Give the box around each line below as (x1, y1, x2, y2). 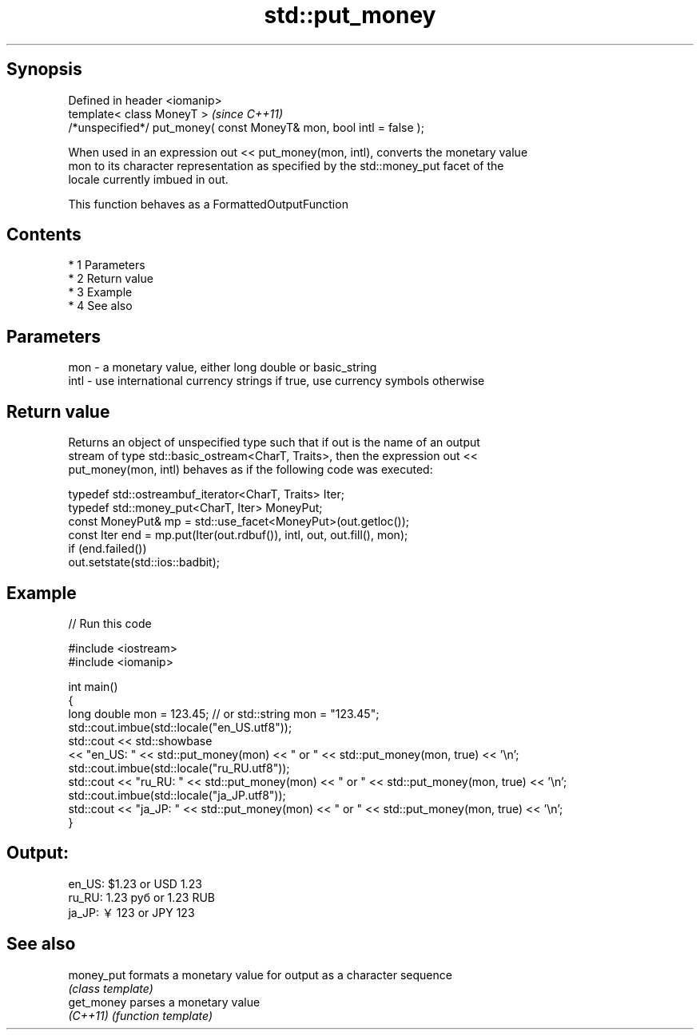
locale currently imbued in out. (68, 172, 229, 186)
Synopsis (6, 59, 82, 80)
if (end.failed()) (68, 542, 147, 556)
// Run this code (68, 616, 152, 630)
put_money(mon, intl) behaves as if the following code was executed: (68, 462, 433, 477)
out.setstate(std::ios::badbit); (68, 555, 221, 570)
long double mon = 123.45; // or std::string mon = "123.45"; (68, 706, 380, 720)
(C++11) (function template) (68, 1008, 213, 1022)
